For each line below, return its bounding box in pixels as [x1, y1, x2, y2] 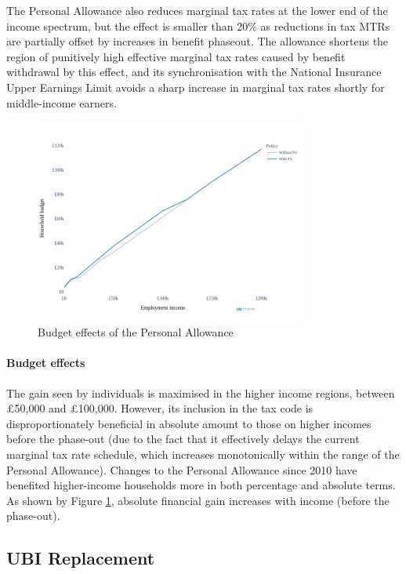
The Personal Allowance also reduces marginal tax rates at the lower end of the [6, 2, 388, 18]
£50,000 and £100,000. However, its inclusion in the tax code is [6, 400, 314, 416]
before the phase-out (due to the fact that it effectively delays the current [6, 430, 360, 447]
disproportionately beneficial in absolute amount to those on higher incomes [6, 415, 372, 431]
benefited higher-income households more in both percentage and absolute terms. [6, 477, 396, 493]
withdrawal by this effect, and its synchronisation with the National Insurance [6, 64, 382, 80]
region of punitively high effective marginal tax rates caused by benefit [6, 48, 346, 64]
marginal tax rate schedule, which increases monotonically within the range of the [6, 445, 400, 462]
